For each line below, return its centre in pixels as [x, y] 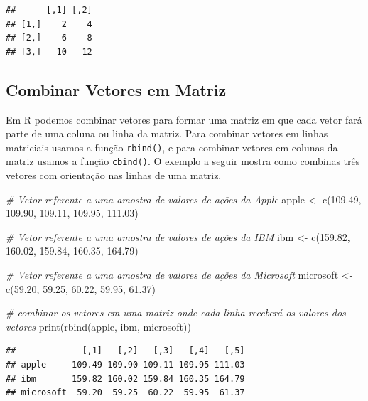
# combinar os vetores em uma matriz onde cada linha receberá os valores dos [176, 312]
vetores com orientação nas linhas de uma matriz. [114, 175]
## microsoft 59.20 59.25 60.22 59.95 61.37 [125, 393]
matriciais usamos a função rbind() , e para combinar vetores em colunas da [172, 147]
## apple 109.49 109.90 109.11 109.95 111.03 [125, 365]
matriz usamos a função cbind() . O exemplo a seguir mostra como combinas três [183, 161]
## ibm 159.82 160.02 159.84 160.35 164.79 [125, 379]
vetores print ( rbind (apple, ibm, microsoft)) [98, 326]
